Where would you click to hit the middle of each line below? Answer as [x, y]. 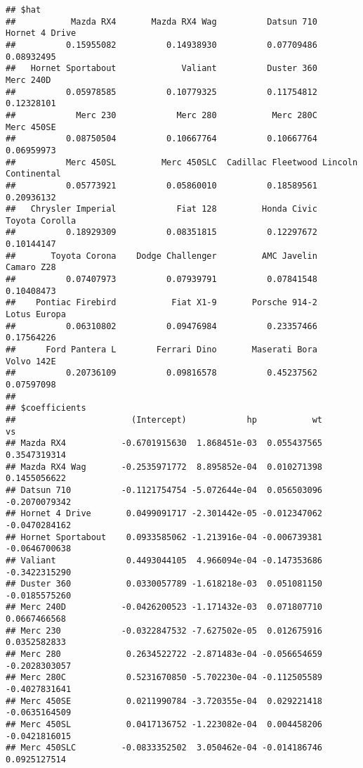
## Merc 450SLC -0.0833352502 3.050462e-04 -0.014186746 [164, 748]
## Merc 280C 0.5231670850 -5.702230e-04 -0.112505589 [164, 678]
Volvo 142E [31, 361]
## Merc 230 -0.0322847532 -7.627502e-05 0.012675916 [164, 631]
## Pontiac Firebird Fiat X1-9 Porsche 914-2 [161, 303]
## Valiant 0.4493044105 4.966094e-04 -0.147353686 [164, 560]
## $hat [24, 10]
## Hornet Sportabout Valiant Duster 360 [161, 69]
